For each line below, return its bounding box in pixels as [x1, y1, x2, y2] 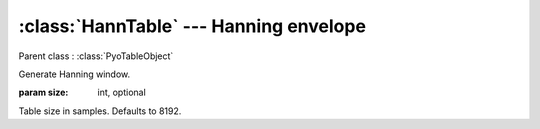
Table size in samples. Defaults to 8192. [18, 105, 182, 117]
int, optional [97, 86, 147, 99]
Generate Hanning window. [18, 68, 131, 80]
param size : [18, 86, 69, 99]
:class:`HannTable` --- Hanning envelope [18, 15, 367, 37]
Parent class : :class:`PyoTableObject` [18, 50, 174, 62]
